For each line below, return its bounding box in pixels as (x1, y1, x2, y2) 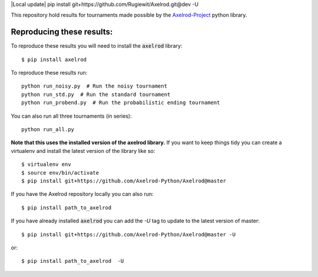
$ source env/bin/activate (21, 169, 100, 176)
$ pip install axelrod (21, 56, 87, 63)
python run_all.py (21, 126, 75, 133)
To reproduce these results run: (11, 69, 88, 76)
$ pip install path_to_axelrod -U (21, 258, 124, 265)
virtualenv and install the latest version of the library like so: (11, 147, 155, 154)
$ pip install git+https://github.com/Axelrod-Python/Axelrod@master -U (21, 231, 236, 238)
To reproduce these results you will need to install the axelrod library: (11, 42, 183, 49)
